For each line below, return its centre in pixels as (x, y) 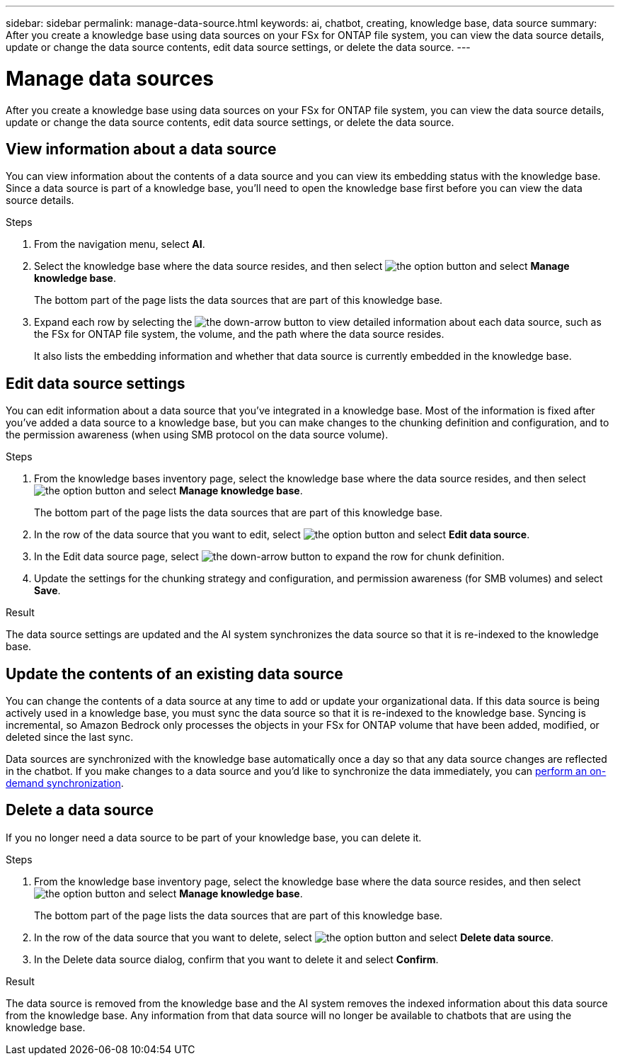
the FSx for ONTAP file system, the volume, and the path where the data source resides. (239, 334)
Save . (47, 591)
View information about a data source (141, 149)
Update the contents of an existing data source (174, 674)
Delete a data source (80, 810)
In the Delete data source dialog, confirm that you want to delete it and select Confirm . (236, 959)
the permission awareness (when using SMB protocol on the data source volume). (197, 435)
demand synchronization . (65, 783)
